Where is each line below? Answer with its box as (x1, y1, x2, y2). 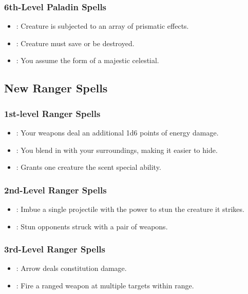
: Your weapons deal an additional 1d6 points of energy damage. (16, 127, 219, 138)
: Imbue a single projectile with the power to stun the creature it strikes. (16, 204, 244, 214)
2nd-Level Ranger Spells (4, 183, 107, 196)
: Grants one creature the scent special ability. (16, 162, 161, 172)
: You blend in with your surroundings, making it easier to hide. (16, 144, 218, 155)
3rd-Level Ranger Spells (4, 243, 106, 256)
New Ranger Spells (4, 80, 108, 96)
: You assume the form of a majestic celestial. (16, 55, 159, 66)
